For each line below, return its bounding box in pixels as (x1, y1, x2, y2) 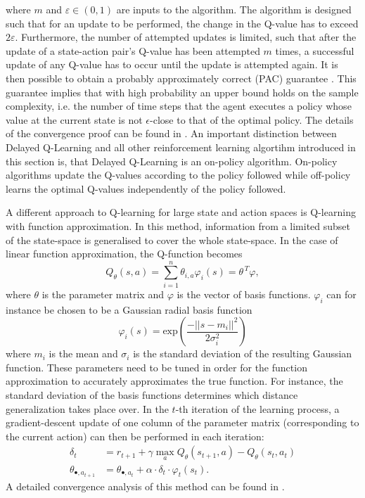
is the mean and (49, 346, 118, 361)
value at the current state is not (6, 112, 143, 127)
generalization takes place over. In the (6, 401, 169, 416)
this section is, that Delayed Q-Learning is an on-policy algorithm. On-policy (6, 153, 338, 168)
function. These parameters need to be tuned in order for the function (6, 359, 307, 374)
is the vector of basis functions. (177, 286, 311, 301)
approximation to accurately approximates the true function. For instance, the (6, 373, 343, 388)
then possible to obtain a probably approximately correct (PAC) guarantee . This (6, 70, 357, 85)
